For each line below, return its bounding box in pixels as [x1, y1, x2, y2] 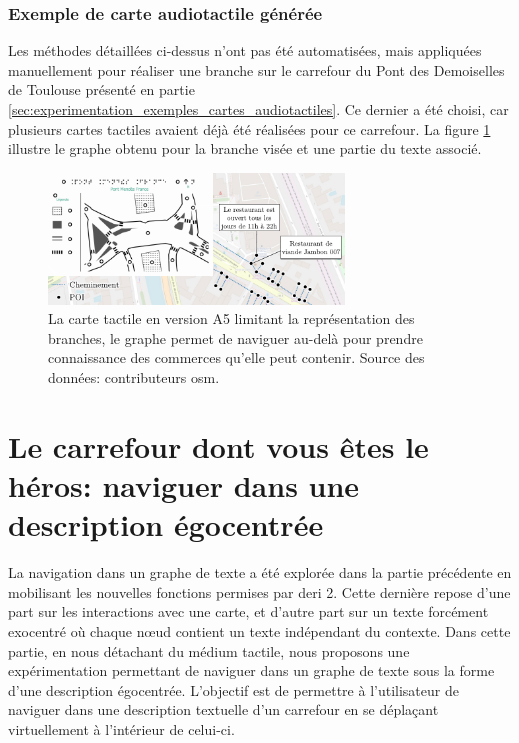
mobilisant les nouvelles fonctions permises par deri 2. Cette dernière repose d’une [8, 581, 511, 602]
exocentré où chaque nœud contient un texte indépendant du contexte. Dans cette [8, 620, 511, 641]
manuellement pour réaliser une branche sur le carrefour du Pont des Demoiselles [8, 59, 505, 80]
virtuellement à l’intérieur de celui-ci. [8, 718, 235, 739]
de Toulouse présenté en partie [8, 79, 195, 100]
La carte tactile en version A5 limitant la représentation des [48, 308, 415, 329]
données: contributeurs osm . [48, 367, 220, 388]
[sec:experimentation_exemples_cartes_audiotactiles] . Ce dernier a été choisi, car [8, 99, 509, 119]
